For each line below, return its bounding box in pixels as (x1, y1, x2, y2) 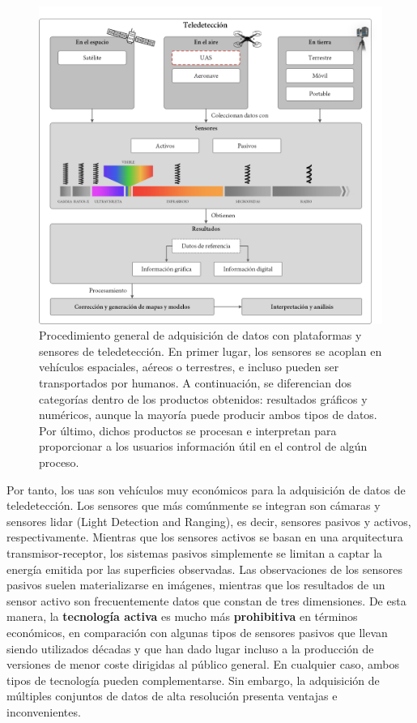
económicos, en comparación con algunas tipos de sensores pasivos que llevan (6, 623, 388, 640)
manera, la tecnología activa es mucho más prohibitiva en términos (6, 608, 358, 625)
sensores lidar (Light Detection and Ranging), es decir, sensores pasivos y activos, (6, 512, 411, 529)
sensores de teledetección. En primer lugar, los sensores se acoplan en (39, 342, 382, 359)
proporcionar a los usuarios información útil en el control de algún (39, 438, 368, 455)
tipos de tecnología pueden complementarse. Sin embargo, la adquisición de (6, 671, 380, 688)
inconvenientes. (6, 703, 81, 720)
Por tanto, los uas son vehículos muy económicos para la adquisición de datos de (6, 481, 406, 498)
